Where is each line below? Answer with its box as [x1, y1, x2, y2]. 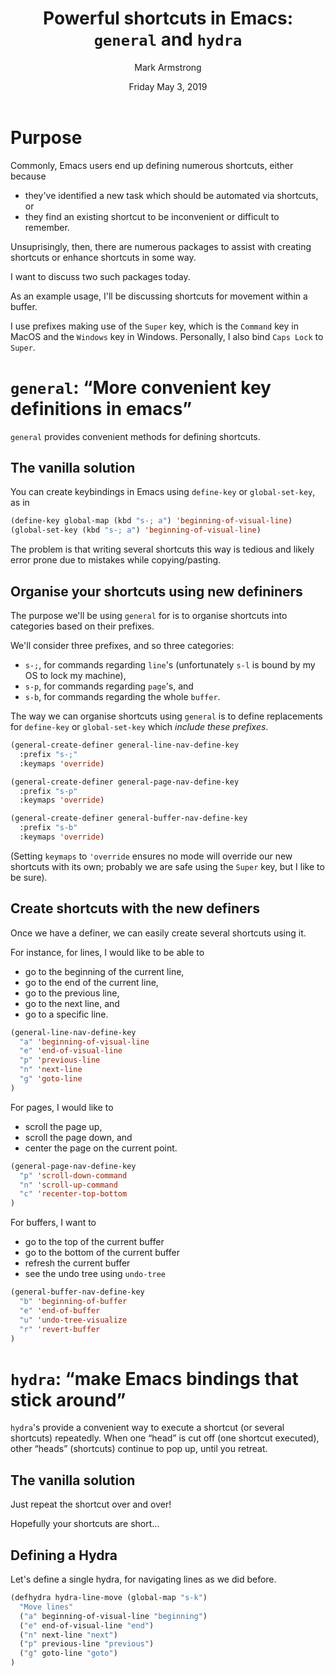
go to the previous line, [24, 987, 120, 999]
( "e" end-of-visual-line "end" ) [19, 1620, 155, 1631]
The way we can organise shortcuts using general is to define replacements [10, 710, 323, 722]
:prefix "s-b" [19, 823, 78, 833]
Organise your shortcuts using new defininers [10, 583, 303, 600]
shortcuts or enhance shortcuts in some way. [10, 251, 197, 263]
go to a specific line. [24, 1008, 109, 1020]
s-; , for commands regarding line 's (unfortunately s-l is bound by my [24, 659, 316, 671]
